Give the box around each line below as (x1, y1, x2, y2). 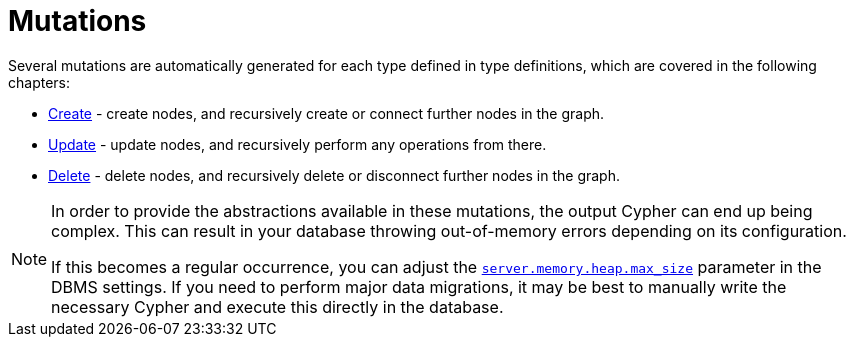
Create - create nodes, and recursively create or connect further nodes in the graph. (48, 104, 605, 122)
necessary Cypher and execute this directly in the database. (51, 296, 504, 317)
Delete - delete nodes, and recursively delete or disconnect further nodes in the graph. (48, 166, 620, 184)
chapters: (8, 73, 71, 91)
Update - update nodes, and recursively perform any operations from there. (48, 135, 547, 153)
